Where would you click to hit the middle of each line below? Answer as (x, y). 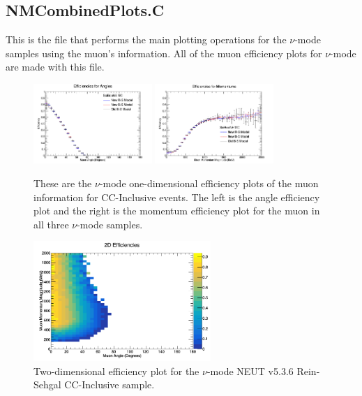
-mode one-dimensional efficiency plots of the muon (209, 183)
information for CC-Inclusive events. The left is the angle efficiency (177, 197)
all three (51, 224)
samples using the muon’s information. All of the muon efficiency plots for (164, 53)
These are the (63, 183)
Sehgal (47, 384)
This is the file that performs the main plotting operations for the (146, 39)
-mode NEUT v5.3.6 (250, 371)
